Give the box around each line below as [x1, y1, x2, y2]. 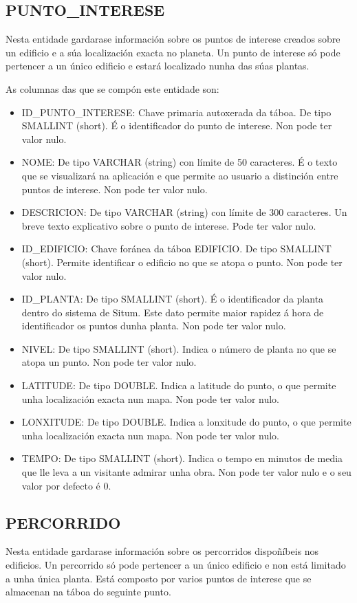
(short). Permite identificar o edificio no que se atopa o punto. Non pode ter [21, 254, 343, 269]
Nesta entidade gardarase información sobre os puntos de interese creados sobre [6, 32, 340, 46]
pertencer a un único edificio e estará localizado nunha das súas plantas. [6, 58, 310, 73]
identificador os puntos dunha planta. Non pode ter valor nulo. [21, 318, 286, 333]
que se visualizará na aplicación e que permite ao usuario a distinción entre [21, 168, 338, 182]
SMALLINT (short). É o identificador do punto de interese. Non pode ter [21, 118, 332, 133]
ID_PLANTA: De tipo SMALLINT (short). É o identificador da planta [21, 292, 324, 306]
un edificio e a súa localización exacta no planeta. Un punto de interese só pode [6, 45, 340, 59]
